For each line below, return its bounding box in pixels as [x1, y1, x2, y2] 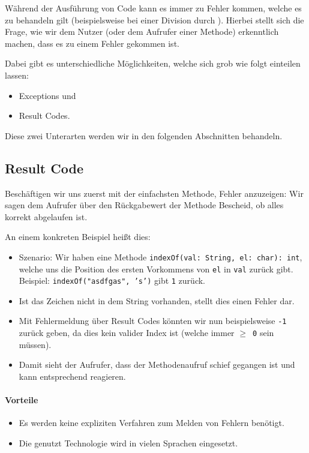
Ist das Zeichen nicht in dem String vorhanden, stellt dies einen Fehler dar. [19, 294, 295, 307]
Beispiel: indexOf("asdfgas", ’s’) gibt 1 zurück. [19, 274, 205, 287]
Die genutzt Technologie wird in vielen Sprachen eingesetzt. [19, 436, 238, 449]
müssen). [19, 338, 52, 350]
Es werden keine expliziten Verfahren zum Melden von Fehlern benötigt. [19, 416, 284, 429]
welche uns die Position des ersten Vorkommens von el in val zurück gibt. [19, 262, 293, 275]
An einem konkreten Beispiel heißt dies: [5, 230, 151, 243]
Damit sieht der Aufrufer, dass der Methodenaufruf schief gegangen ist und [19, 358, 295, 371]
